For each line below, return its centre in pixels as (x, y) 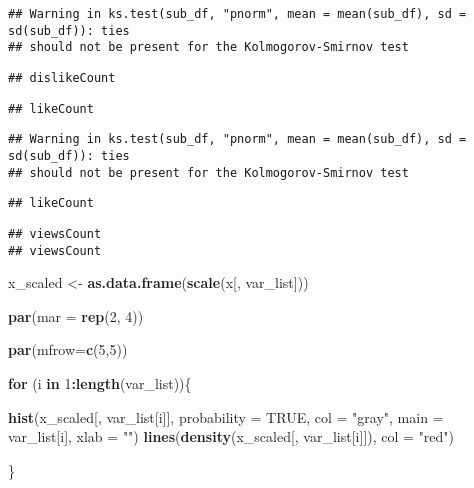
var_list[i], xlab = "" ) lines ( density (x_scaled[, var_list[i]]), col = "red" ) (231, 436)
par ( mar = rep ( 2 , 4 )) (76, 315)
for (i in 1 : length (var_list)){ (100, 383)
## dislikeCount (62, 77)
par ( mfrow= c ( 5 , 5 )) (68, 349)
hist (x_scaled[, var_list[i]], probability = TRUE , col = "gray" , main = (226, 416)
